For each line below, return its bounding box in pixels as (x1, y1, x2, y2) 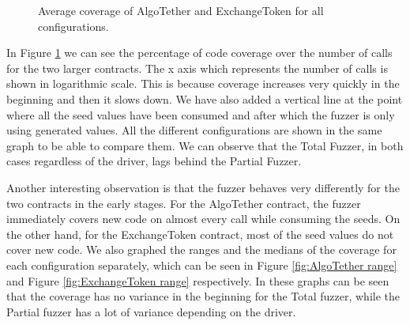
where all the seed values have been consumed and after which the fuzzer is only (6, 106, 395, 123)
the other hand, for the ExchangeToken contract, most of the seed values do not (6, 225, 394, 242)
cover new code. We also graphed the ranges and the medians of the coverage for (6, 241, 397, 258)
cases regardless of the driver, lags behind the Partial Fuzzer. (6, 153, 302, 169)
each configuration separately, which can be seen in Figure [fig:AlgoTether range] (6, 256, 397, 273)
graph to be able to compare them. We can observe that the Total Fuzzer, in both (6, 137, 404, 153)
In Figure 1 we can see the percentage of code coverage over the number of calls (6, 44, 393, 61)
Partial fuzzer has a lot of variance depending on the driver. (6, 303, 296, 319)
